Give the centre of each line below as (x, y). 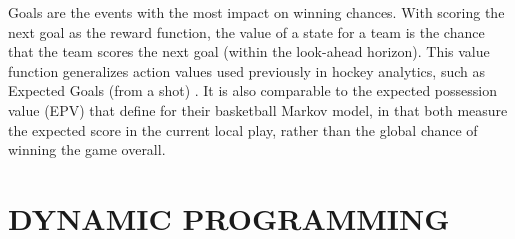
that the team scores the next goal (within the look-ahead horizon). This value (249, 51)
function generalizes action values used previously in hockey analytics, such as (246, 70)
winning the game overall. (87, 149)
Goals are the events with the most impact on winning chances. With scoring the (256, 12)
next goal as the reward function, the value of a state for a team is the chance (246, 31)
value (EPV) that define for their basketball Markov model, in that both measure (258, 109)
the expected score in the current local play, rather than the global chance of (243, 129)
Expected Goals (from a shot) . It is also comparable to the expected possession (252, 90)
